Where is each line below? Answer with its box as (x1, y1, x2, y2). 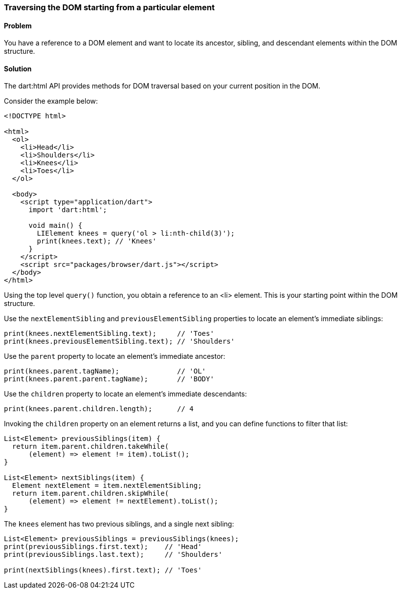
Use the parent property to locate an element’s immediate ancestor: (4, 352, 225, 361)
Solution (4, 64, 32, 73)
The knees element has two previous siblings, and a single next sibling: (4, 520, 234, 528)
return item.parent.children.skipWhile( (12, 489, 169, 498)
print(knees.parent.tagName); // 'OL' (4, 367, 206, 375)
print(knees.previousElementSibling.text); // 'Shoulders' (4, 337, 235, 346)
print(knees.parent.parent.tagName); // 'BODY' (4, 375, 214, 383)
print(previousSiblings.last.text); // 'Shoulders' (4, 550, 223, 559)
